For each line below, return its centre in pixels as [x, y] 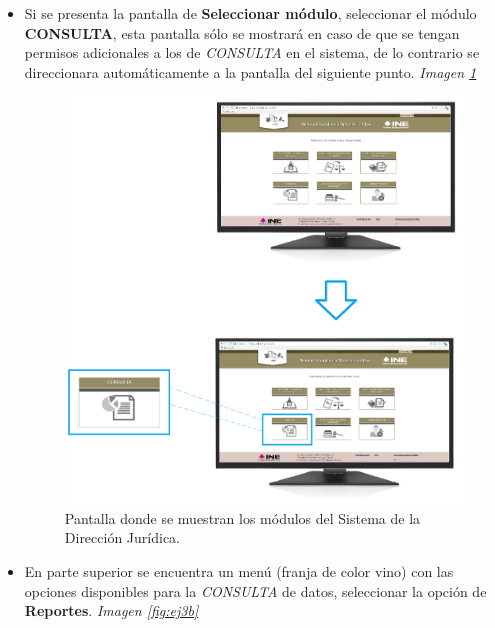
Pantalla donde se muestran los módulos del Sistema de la [242, 517]
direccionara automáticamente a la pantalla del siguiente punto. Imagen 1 [250, 71]
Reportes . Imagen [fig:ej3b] [111, 610]
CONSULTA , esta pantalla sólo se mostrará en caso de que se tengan [242, 32]
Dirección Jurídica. [122, 537]
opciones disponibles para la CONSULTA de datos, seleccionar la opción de [255, 590]
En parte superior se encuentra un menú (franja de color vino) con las [239, 570]
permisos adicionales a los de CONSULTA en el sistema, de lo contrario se [252, 52]
